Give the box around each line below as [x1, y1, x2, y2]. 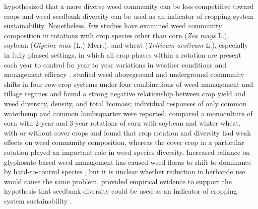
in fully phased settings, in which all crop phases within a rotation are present [4, 49, 242, 60]
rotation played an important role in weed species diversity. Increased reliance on [4, 146, 250, 157]
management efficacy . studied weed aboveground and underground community [4, 69, 244, 79]
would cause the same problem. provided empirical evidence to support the [4, 176, 232, 186]
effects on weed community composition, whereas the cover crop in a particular [4, 137, 244, 147]
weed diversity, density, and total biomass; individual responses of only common [4, 98, 247, 108]
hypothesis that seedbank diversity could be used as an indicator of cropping [4, 186, 237, 196]
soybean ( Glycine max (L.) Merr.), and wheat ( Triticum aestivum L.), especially [4, 40, 248, 50]
